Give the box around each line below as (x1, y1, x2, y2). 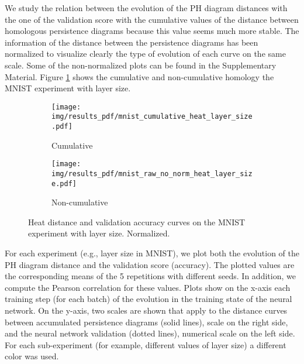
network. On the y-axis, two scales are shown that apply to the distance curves (5, 304, 288, 317)
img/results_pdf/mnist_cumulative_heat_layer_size (51, 112, 253, 121)
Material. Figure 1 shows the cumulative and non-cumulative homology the (5, 70, 274, 83)
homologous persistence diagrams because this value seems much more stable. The (5, 25, 299, 37)
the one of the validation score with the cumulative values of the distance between (5, 13, 299, 25)
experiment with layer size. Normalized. (28, 227, 170, 239)
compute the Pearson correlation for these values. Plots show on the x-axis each (5, 281, 291, 293)
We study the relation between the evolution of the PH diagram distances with (5, 2, 288, 13)
